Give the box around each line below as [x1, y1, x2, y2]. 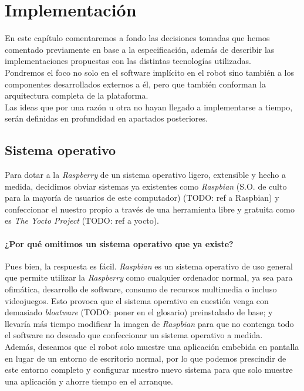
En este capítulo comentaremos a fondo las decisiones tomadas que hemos [5, 32, 270, 44]
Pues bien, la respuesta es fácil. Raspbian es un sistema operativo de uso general [5, 259, 293, 272]
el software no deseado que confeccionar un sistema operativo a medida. [5, 329, 263, 341]
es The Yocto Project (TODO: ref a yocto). [5, 214, 159, 227]
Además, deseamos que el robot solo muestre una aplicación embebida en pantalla [5, 341, 299, 352]
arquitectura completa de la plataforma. [5, 89, 148, 102]
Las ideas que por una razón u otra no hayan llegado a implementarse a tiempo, [5, 100, 293, 113]
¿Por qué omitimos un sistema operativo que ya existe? [5, 237, 234, 250]
